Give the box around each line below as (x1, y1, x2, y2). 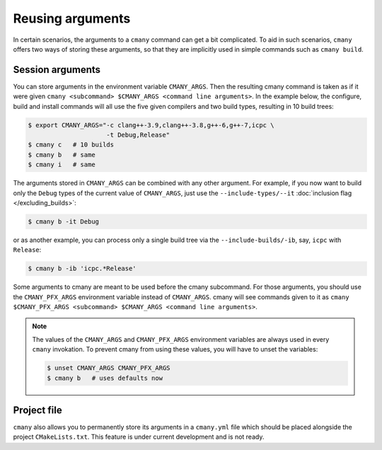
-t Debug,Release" (106, 131, 170, 139)
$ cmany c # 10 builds (28, 141, 115, 149)
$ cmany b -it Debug (28, 217, 99, 226)
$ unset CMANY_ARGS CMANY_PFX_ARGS (47, 364, 170, 372)
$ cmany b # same (28, 151, 95, 158)
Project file (13, 404, 63, 416)
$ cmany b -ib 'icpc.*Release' (28, 265, 137, 272)
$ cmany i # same (28, 161, 95, 169)
